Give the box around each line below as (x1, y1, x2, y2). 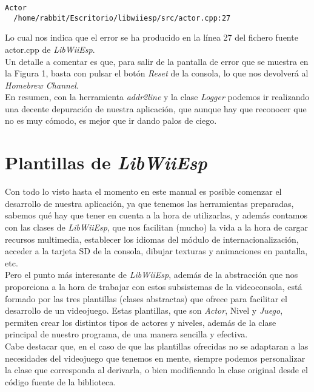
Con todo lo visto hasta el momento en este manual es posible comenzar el (5, 185, 282, 198)
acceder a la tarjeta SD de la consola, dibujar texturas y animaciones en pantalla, (5, 245, 308, 257)
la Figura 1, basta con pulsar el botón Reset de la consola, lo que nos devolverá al (5, 67, 309, 79)
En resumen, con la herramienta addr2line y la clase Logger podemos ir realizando (5, 90, 310, 103)
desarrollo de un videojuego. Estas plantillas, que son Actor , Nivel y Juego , (5, 304, 283, 317)
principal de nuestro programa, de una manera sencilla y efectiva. (5, 328, 248, 340)
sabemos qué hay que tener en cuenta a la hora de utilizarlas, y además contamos (5, 209, 307, 221)
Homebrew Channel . (5, 78, 79, 91)
